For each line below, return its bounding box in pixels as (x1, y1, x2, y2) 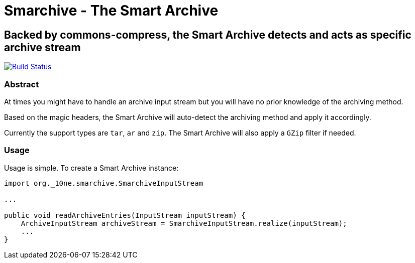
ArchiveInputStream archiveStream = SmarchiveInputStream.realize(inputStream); (21, 219, 347, 227)
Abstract (4, 79, 39, 89)
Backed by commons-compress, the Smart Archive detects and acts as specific (4, 28, 411, 41)
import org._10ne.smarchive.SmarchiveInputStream (4, 179, 203, 187)
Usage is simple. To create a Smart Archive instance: (4, 163, 179, 172)
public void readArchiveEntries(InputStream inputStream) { (4, 211, 246, 219)
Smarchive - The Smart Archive (4, 2, 219, 19)
